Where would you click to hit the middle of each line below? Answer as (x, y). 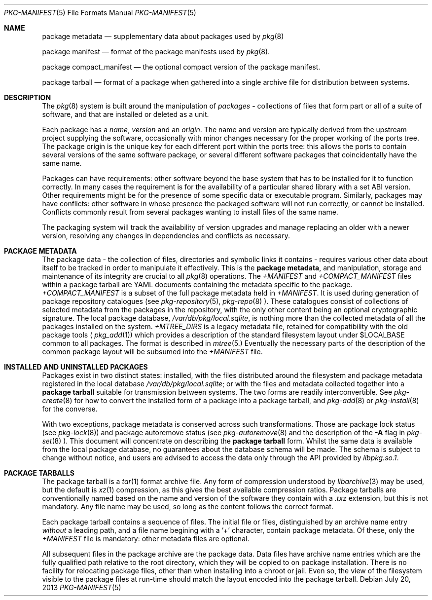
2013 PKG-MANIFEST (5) (82, 587)
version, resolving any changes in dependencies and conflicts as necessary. (166, 236)
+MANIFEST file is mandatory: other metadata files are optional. (146, 539)
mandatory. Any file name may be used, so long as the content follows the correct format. (188, 506)
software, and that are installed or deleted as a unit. (126, 114)
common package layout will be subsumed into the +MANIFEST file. (152, 352)
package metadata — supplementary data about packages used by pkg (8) (163, 36)
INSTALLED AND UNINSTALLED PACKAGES (76, 367)
